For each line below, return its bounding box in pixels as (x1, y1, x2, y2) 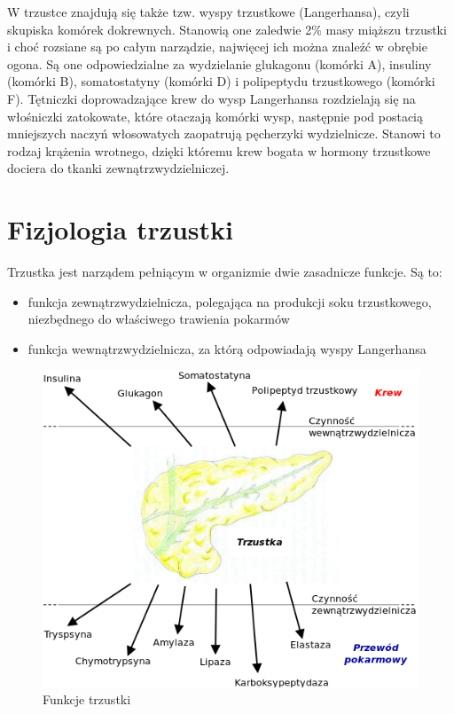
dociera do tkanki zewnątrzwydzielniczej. (7, 159, 230, 177)
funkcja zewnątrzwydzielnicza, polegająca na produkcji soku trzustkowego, (27, 292, 432, 310)
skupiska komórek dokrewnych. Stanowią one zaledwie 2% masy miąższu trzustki (7, 20, 447, 38)
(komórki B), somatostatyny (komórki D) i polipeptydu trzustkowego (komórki (7, 72, 435, 90)
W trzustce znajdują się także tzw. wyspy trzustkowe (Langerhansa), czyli (7, 3, 410, 20)
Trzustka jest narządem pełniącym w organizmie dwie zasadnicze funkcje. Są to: (7, 263, 442, 281)
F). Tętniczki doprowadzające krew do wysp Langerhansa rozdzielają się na (7, 89, 416, 107)
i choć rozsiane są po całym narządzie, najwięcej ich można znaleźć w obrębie (7, 37, 427, 56)
